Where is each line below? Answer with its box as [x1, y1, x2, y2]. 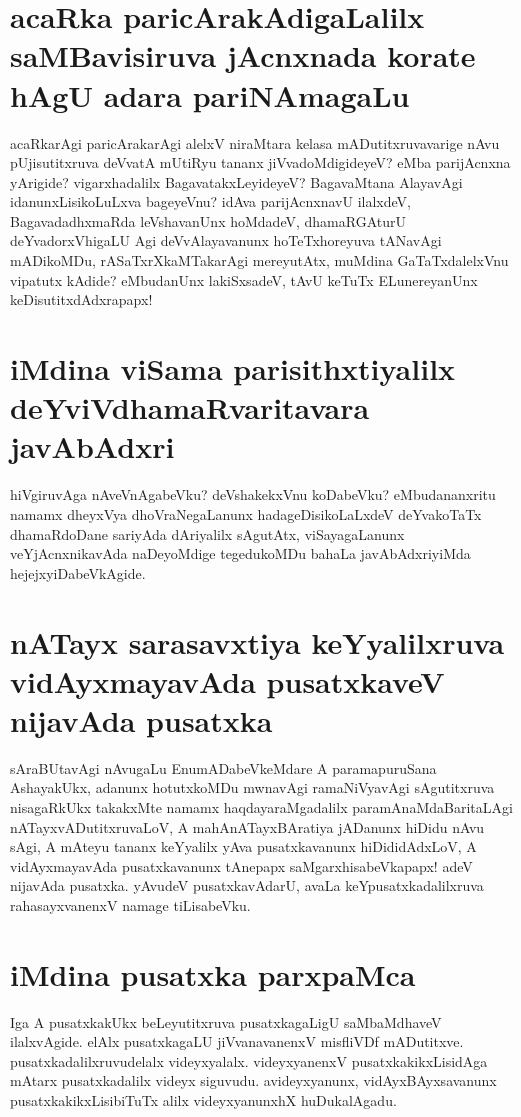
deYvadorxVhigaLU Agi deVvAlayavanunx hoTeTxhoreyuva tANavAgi [10, 230, 442, 251]
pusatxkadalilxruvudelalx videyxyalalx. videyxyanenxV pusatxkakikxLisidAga [10, 1050, 488, 1071]
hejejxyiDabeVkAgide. [10, 562, 146, 583]
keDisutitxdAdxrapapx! [10, 289, 153, 310]
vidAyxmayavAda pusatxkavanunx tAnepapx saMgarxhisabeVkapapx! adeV [10, 855, 473, 876]
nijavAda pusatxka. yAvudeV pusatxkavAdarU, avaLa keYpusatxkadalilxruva [10, 875, 484, 896]
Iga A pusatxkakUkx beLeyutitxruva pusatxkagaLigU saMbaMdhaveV [10, 1011, 442, 1032]
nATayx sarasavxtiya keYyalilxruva [10, 621, 505, 662]
